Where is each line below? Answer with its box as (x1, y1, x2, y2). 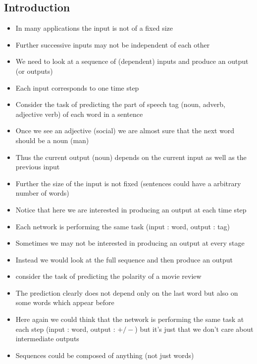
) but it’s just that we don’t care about (135, 323, 254, 334)
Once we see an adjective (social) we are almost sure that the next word (15, 125, 235, 136)
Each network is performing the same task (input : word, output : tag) (15, 221, 230, 231)
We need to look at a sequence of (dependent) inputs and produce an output (15, 56, 249, 66)
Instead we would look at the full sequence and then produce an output (15, 254, 233, 264)
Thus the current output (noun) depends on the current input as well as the (15, 152, 247, 162)
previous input (15, 161, 60, 172)
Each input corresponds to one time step (15, 82, 139, 93)
